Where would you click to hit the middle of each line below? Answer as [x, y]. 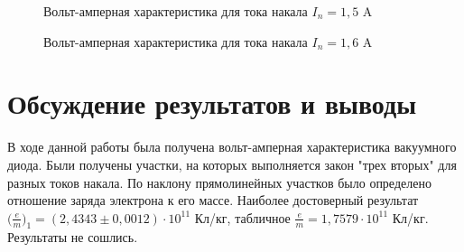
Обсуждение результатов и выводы [212, 103]
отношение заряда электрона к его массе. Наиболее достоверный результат [213, 200]
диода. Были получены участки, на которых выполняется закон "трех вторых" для [232, 164]
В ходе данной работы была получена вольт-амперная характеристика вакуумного [232, 147]
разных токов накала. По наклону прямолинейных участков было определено [219, 182]
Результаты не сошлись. [73, 237]
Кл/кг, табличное [242, 217]
